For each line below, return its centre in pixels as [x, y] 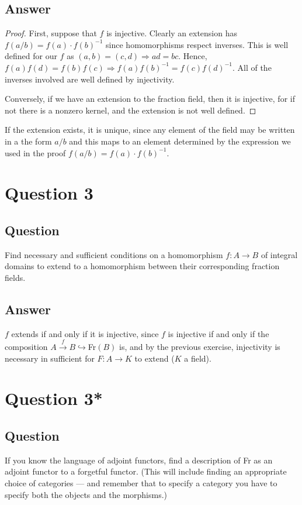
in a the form [28, 141]
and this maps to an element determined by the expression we [180, 141]
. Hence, [193, 56]
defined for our [31, 56]
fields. [15, 277]
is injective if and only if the [218, 333]
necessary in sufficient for [50, 358]
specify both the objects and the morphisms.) [86, 494]
